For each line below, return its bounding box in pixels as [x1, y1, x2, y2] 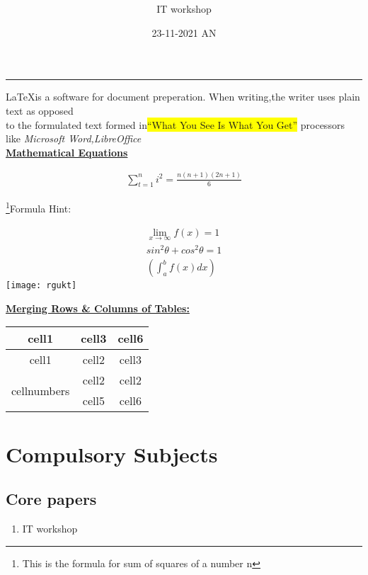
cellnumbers [11, 382, 70, 399]
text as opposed [6, 103, 74, 118]
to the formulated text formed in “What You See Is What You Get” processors [6, 117, 345, 132]
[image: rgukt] [6, 280, 77, 291]
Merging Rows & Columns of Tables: [6, 300, 190, 315]
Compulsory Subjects [6, 439, 218, 468]
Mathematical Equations [6, 144, 128, 159]
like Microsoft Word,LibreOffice [6, 131, 142, 146]
